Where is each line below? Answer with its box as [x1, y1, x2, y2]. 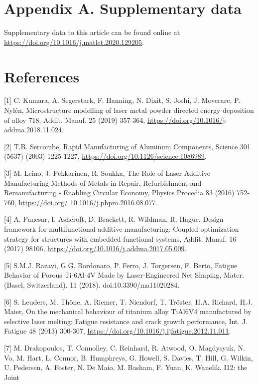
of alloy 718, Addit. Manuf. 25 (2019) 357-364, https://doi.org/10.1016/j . [4, 114, 227, 125]
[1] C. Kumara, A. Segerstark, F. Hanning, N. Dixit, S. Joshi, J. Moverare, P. [4, 95, 241, 105]
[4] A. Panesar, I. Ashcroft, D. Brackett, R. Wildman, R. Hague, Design [4, 214, 224, 224]
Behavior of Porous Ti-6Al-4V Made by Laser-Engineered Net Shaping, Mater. [4, 270, 244, 280]
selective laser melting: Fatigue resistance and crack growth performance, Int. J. [4, 316, 248, 326]
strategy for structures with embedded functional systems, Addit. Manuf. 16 [4, 233, 237, 244]
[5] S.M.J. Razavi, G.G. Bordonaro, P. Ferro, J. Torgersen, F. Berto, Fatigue [4, 260, 238, 270]
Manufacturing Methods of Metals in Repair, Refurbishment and [4, 177, 202, 188]
